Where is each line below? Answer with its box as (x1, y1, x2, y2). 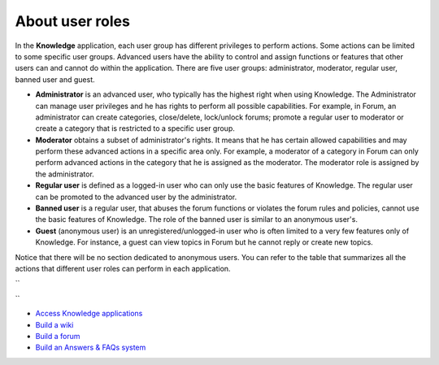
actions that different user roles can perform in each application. (15, 263, 231, 273)
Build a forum (35, 331, 80, 341)
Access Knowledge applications (35, 309, 143, 319)
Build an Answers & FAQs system (35, 342, 146, 353)
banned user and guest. (15, 74, 95, 85)
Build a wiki (35, 319, 74, 329)
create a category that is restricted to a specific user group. (35, 124, 235, 133)
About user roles (15, 12, 130, 30)
